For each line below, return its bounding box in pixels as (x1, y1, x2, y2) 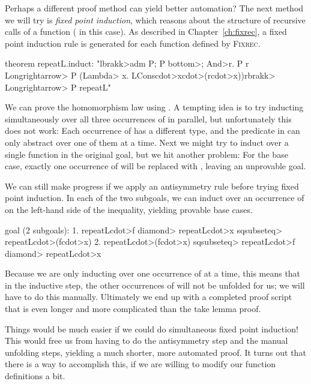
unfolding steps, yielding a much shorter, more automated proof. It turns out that (5, 346, 306, 358)
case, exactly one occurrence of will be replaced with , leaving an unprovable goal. (5, 160, 306, 172)
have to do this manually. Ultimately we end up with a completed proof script (5, 290, 292, 303)
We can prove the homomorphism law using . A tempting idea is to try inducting (5, 101, 304, 113)
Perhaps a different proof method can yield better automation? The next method (5, 2, 304, 14)
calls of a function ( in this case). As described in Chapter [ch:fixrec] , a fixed (5, 25, 287, 38)
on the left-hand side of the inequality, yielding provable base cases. (5, 203, 253, 215)
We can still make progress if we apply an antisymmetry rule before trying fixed (5, 179, 299, 192)
